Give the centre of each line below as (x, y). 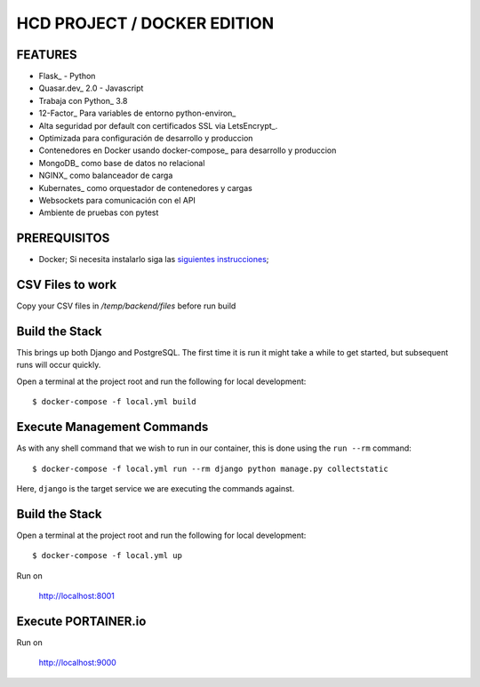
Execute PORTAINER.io (81, 621)
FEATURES (47, 55)
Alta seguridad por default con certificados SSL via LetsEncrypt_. (158, 125)
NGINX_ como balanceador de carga (106, 176)
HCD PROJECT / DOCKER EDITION (145, 23)
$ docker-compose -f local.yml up (107, 556)
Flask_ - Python (67, 76)
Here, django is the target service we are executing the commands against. (156, 488)
